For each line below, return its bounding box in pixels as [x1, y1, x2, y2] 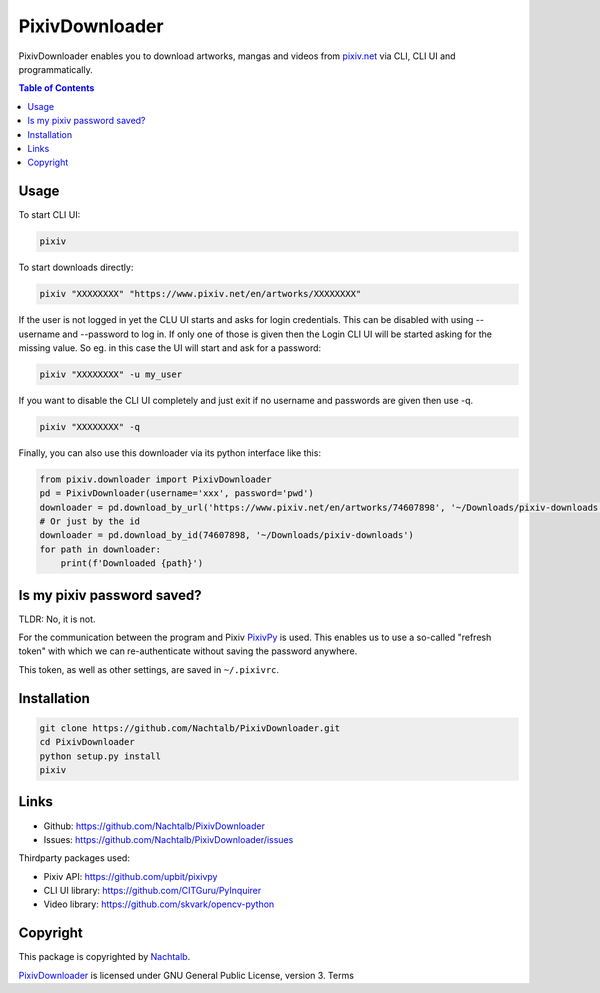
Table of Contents [18, 82, 95, 94]
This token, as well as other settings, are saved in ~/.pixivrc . [18, 663, 280, 675]
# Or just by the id [39, 516, 140, 527]
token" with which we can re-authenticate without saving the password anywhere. [18, 645, 358, 657]
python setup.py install [39, 750, 162, 762]
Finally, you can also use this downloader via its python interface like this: [18, 446, 322, 459]
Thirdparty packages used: [18, 852, 130, 864]
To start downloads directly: [18, 261, 134, 274]
